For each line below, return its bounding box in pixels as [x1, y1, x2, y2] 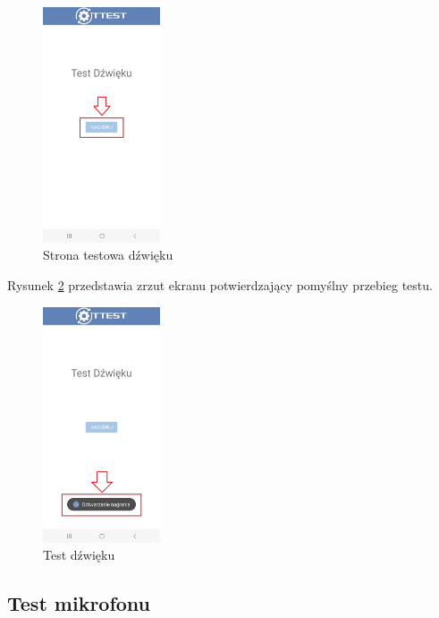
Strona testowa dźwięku [43, 245, 173, 264]
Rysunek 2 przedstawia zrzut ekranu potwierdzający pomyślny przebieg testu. [7, 276, 433, 295]
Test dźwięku [43, 545, 115, 564]
